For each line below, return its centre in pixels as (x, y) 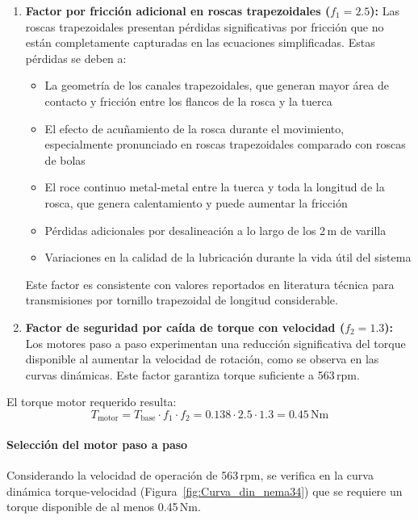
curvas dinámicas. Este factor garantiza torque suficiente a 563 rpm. (192, 374)
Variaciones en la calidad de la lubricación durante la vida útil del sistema (228, 257)
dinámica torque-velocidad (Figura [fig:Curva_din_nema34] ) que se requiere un (205, 491)
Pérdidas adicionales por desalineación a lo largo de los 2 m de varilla (215, 230)
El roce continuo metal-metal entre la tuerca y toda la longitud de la (215, 187)
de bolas (65, 159)
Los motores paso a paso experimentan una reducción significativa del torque (215, 343)
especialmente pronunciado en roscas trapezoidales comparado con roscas (225, 144)
